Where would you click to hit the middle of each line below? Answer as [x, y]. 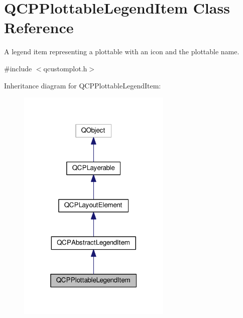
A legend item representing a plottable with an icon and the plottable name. [122, 51]
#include [18, 68]
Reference [39, 27]
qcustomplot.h [65, 68]
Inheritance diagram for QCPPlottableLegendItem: [83, 85]
